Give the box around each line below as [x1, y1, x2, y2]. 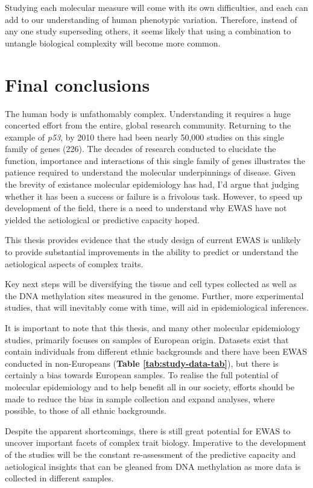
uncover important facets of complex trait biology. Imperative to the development [5, 436, 306, 449]
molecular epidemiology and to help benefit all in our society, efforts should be [5, 380, 295, 393]
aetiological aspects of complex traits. [5, 257, 144, 270]
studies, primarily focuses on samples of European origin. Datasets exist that [5, 333, 289, 346]
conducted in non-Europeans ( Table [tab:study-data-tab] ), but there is [5, 356, 279, 369]
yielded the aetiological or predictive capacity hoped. [5, 213, 200, 226]
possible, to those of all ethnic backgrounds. [5, 404, 166, 417]
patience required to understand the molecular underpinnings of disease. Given [5, 166, 296, 179]
